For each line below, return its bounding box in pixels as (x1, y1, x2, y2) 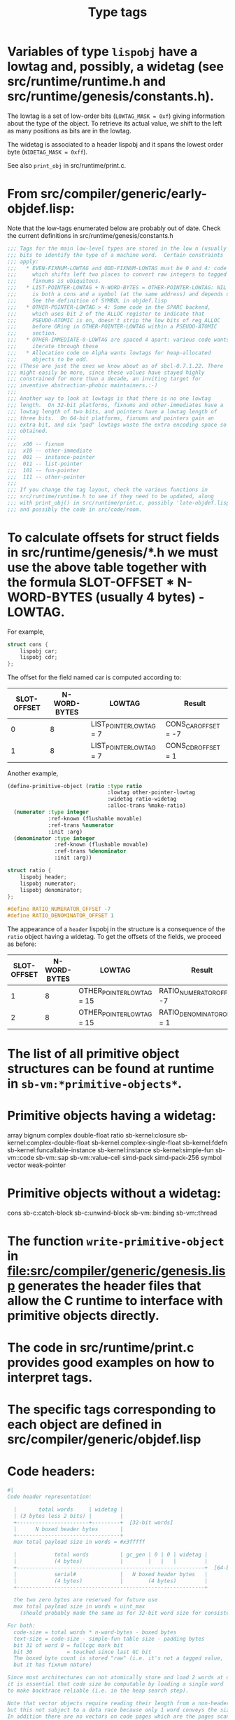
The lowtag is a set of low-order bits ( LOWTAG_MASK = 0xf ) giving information (7, 112, 225, 120)
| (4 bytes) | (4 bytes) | (13, 1577, 208, 1585)
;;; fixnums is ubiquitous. (7, 278, 101, 285)
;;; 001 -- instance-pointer (7, 453, 96, 460)
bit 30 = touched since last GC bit (13, 1648, 152, 1655)
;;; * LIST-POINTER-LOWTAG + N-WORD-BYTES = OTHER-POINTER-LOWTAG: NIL (7, 284, 227, 291)
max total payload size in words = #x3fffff (13, 1538, 145, 1546)
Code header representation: (7, 1493, 92, 1500)
